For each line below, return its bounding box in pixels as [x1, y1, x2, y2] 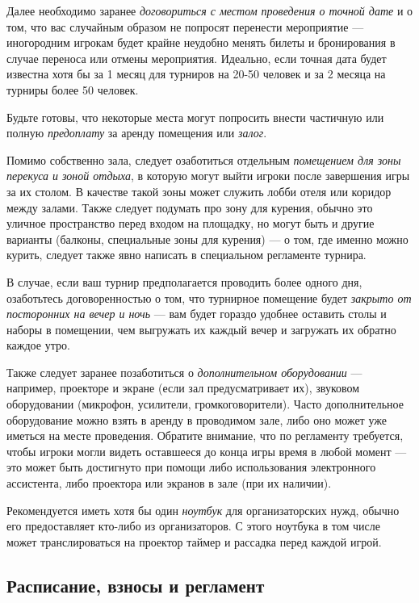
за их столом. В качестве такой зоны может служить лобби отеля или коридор [6, 182, 392, 199]
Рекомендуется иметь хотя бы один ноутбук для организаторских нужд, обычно [6, 501, 400, 518]
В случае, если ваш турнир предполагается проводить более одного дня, [6, 273, 362, 290]
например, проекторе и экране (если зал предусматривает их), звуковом [6, 379, 360, 396]
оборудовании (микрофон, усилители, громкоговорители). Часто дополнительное [6, 396, 404, 412]
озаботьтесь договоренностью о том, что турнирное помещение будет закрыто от [6, 289, 412, 306]
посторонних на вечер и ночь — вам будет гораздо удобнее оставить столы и [6, 305, 387, 322]
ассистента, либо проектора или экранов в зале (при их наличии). [6, 475, 332, 492]
